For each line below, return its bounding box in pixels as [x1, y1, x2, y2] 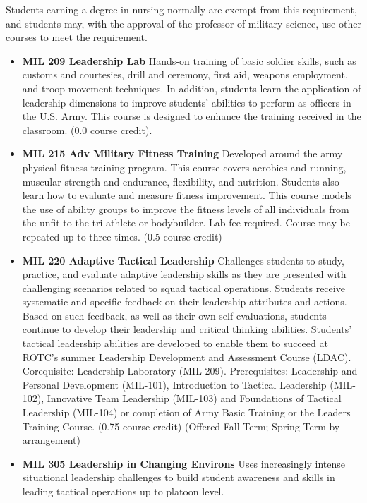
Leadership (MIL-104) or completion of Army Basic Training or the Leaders [22, 405, 351, 420]
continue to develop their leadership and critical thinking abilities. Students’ [22, 322, 352, 337]
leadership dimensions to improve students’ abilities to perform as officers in [22, 95, 351, 109]
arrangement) [22, 432, 80, 447]
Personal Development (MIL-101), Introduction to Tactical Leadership [22, 377, 327, 392]
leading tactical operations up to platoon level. [22, 484, 224, 498]
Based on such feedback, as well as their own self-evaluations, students [22, 308, 327, 322]
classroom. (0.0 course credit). [22, 122, 152, 137]
